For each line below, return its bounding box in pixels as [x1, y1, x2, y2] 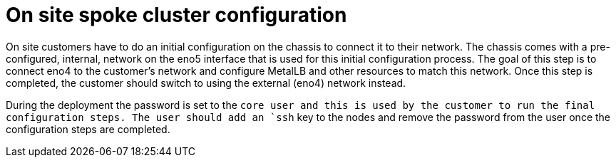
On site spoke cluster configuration [6, 3, 347, 27]
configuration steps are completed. [6, 122, 170, 135]
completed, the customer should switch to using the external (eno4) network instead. [6, 76, 406, 89]
